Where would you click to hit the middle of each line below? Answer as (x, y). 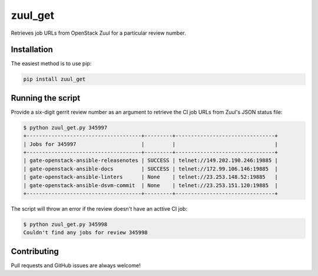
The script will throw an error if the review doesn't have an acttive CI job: (99, 209)
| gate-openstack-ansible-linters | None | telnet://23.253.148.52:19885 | (150, 177)
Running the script (46, 98)
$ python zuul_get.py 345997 (65, 127)
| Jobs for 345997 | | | (150, 144)
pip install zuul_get (54, 79)
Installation (32, 50)
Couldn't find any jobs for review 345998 (85, 233)
